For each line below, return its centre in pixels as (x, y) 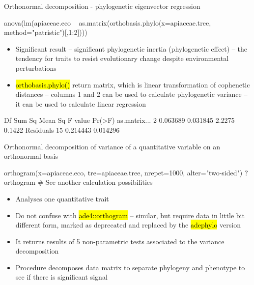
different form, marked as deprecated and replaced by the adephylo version (128, 225)
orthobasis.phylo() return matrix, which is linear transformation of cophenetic (133, 84)
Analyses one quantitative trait (62, 198)
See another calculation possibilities (99, 182)
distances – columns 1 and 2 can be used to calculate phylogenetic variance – (131, 94)
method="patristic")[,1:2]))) (46, 32)
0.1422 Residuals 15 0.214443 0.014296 (62, 129)
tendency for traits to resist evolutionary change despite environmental (122, 58)
